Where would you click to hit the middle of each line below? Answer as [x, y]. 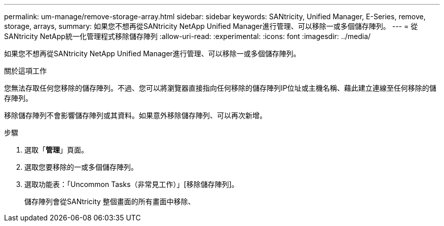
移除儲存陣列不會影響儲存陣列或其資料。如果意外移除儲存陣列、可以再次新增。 [135, 115]
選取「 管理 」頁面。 [56, 150]
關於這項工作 [25, 71]
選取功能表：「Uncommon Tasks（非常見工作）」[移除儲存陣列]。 [132, 184]
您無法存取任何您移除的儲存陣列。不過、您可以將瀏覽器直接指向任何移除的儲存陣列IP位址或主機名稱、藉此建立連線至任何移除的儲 [220, 88]
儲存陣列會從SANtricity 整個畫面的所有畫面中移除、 [110, 201]
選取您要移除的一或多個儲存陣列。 [81, 167]
